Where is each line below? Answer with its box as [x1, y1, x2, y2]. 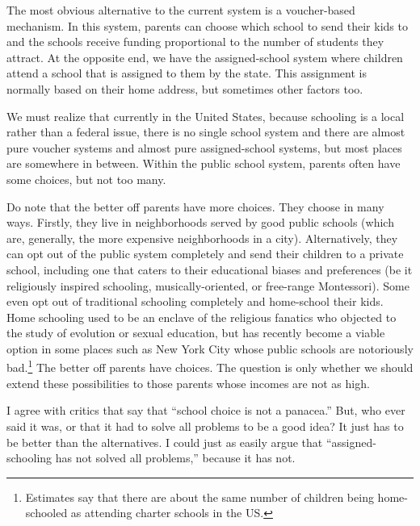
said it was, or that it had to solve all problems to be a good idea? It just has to [6, 417, 404, 434]
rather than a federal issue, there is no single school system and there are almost [6, 123, 405, 140]
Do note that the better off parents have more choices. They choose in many [6, 198, 384, 215]
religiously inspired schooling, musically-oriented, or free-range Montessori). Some [6, 277, 409, 294]
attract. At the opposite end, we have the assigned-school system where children [6, 48, 403, 65]
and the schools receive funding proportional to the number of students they [6, 33, 384, 50]
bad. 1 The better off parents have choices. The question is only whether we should [6, 357, 414, 376]
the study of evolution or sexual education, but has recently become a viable [6, 324, 385, 341]
